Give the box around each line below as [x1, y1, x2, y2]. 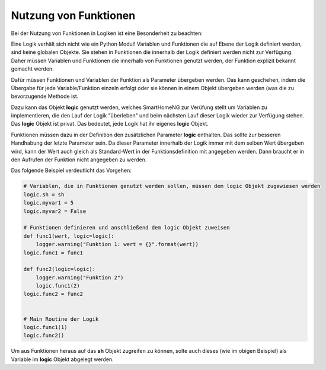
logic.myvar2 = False [23, 208, 87, 215]
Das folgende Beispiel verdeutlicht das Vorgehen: [11, 167, 132, 174]
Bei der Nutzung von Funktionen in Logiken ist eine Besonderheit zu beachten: [11, 30, 203, 37]
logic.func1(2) [36, 282, 80, 289]
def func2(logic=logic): [23, 266, 96, 273]
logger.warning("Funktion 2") [36, 274, 124, 281]
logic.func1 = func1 [23, 249, 83, 256]
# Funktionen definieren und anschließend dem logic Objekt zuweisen [23, 224, 230, 231]
